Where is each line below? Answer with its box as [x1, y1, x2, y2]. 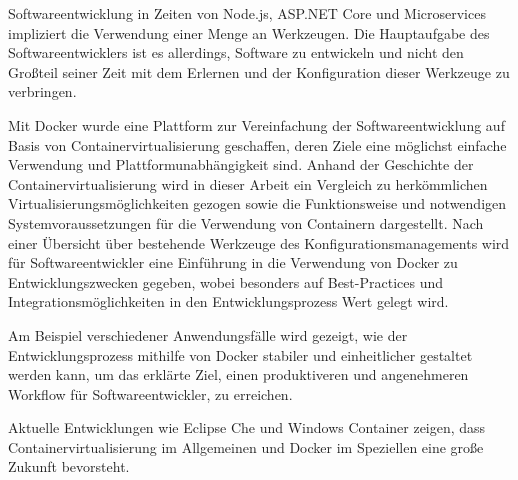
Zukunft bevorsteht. [8, 456, 130, 477]
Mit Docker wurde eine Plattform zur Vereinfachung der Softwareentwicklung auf [8, 114, 505, 135]
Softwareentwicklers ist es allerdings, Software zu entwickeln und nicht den [8, 42, 464, 63]
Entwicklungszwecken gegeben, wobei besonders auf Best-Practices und [8, 271, 444, 292]
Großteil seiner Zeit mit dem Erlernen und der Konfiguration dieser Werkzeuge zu [8, 61, 510, 82]
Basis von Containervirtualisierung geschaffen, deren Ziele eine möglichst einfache [8, 134, 507, 155]
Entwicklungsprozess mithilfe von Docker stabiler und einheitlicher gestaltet [8, 344, 473, 365]
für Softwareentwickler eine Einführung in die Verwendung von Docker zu [8, 252, 458, 273]
